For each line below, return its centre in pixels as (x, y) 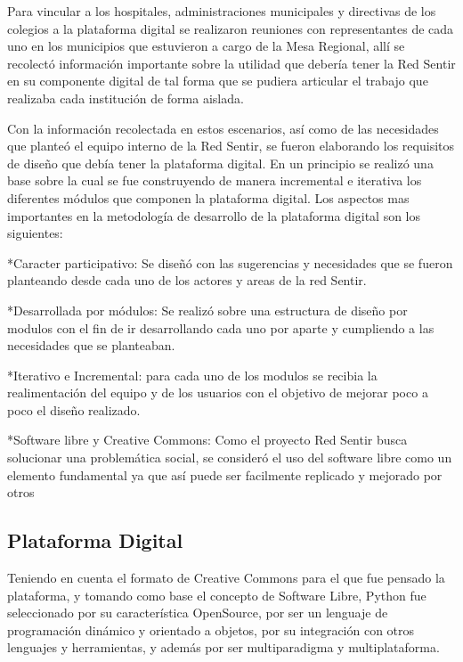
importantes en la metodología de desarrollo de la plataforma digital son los (214, 215)
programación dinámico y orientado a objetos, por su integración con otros (211, 629)
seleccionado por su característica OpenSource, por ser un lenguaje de (198, 613)
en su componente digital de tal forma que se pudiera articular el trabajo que (218, 81)
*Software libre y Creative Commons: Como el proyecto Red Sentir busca (207, 440)
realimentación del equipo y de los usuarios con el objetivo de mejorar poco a (218, 392)
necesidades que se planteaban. (91, 345)
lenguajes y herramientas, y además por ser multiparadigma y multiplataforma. (223, 647)
